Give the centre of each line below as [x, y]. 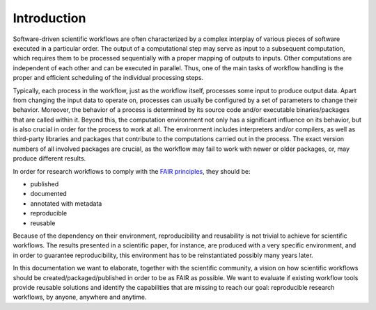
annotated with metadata [66, 203]
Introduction [49, 18]
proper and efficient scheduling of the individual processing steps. [108, 78]
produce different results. [49, 158]
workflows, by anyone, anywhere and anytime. [80, 297]
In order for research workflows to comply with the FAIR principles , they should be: [132, 171]
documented [49, 194]
